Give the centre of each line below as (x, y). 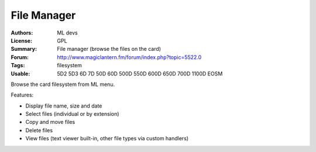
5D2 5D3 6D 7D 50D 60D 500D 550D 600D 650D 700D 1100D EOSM (140, 74)
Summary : (24, 49)
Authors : (22, 33)
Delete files (39, 130)
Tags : (18, 65)
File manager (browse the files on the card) (109, 49)
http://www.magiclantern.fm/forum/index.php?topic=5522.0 (129, 57)
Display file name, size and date (64, 106)
